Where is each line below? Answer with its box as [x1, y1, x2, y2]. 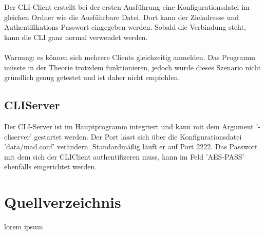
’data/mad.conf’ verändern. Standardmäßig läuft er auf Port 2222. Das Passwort [4, 141, 258, 152]
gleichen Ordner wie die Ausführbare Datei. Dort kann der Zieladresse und [4, 11, 239, 22]
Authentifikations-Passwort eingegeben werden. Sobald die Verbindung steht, [4, 22, 246, 32]
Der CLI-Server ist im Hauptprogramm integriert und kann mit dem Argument [4, 121, 254, 131]
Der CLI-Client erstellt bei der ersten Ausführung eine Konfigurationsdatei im [4, 2, 250, 12]
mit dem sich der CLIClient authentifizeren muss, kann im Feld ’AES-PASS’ [4, 151, 244, 162]
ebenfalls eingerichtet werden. [4, 161, 97, 172]
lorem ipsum [4, 221, 43, 232]
